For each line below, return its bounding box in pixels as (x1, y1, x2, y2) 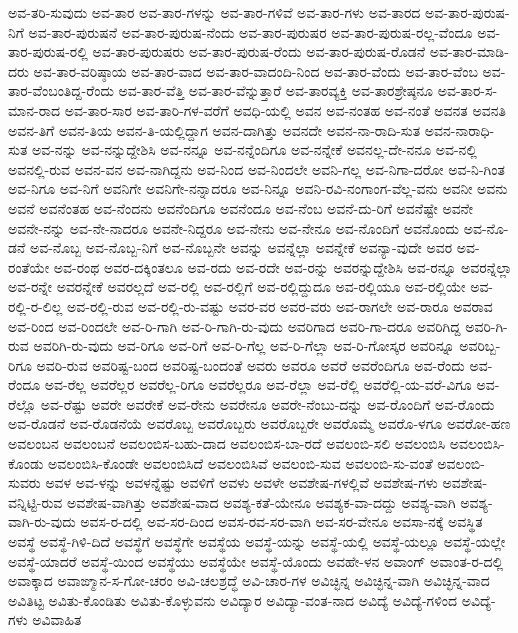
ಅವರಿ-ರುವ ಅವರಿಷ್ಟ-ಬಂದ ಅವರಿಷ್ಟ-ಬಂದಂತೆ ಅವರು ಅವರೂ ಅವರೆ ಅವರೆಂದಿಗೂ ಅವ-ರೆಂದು (36, 354, 465, 375)
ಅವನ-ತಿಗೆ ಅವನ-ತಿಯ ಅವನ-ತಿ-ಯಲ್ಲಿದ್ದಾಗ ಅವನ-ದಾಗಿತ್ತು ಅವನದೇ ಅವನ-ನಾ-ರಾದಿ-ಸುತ (8, 119, 421, 140)
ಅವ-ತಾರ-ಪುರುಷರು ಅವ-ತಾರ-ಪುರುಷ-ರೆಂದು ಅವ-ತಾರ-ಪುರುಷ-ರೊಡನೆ (92, 41, 426, 62)
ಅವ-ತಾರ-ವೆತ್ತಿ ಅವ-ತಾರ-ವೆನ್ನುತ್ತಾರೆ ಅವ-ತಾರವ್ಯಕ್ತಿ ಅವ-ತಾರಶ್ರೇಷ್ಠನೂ (118, 80, 434, 101)
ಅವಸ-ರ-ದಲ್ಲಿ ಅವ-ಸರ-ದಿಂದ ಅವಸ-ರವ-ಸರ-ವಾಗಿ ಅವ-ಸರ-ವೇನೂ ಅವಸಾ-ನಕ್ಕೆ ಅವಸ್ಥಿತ (80, 511, 483, 532)
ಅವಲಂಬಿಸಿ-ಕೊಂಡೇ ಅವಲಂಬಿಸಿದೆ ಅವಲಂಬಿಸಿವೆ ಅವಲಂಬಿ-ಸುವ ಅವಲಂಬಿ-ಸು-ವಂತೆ (48, 452, 433, 473)
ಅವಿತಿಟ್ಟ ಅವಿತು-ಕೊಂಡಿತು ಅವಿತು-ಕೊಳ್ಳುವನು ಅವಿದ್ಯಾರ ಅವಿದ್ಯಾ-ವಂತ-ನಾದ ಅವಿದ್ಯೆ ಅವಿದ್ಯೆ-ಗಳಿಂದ (8, 589, 458, 610)
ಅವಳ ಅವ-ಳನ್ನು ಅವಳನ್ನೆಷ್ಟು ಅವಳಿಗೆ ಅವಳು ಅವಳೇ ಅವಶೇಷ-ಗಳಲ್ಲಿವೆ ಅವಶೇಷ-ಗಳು (45, 472, 438, 493)
